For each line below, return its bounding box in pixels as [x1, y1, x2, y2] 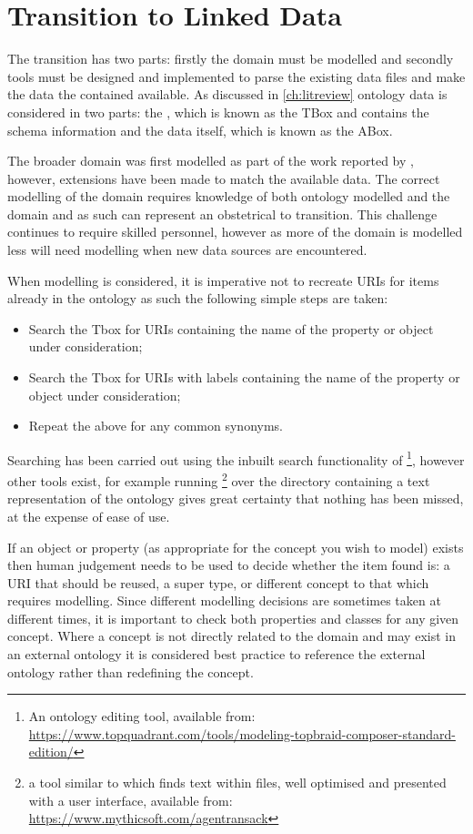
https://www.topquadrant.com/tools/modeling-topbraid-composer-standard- [28, 724, 456, 743]
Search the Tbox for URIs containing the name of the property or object [28, 319, 434, 338]
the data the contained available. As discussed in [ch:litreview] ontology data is [7, 85, 448, 104]
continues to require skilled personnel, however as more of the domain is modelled [7, 222, 463, 241]
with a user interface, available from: [28, 790, 233, 809]
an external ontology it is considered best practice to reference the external [7, 645, 426, 664]
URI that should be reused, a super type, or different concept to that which [7, 573, 429, 592]
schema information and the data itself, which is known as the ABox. [7, 120, 393, 139]
